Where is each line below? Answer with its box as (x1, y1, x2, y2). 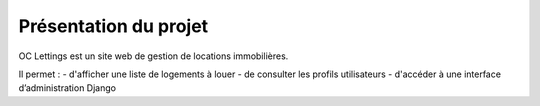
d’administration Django (18, 82, 117, 94)
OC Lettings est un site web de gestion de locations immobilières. (18, 50, 289, 62)
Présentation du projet (18, 15, 209, 37)
